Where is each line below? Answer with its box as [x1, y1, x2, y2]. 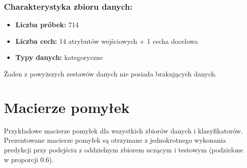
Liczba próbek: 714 [15, 19, 79, 30]
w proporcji [4, 154, 38, 164]
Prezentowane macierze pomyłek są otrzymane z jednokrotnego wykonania [4, 135, 226, 145]
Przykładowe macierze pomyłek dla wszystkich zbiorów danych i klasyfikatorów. [4, 125, 243, 135]
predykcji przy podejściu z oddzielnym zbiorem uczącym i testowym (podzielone [4, 144, 244, 154]
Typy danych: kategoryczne [15, 52, 103, 62]
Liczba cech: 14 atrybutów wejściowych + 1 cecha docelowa [15, 36, 198, 46]
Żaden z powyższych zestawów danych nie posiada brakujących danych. [4, 69, 217, 78]
